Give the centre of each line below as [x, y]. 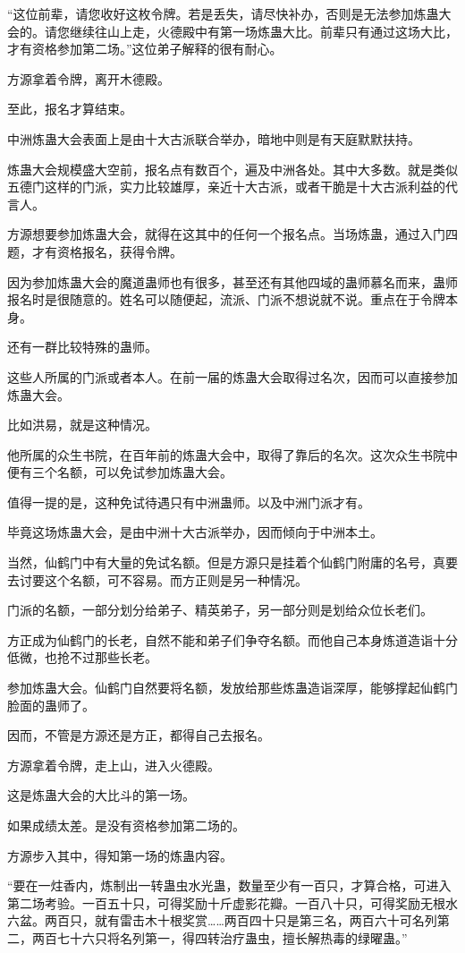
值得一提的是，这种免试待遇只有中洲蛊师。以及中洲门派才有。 [189, 502]
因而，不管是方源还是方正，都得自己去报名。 [139, 735]
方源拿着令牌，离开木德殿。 [89, 78]
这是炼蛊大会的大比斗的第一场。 [101, 795]
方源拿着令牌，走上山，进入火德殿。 [114, 765]
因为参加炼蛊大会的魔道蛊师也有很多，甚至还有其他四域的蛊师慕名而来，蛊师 [232, 281]
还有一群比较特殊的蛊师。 [82, 347]
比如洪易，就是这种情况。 [82, 425]
